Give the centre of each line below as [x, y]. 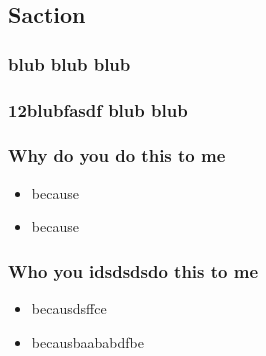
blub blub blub [69, 63]
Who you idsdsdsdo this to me [133, 270]
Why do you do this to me [117, 155]
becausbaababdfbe [87, 341]
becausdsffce [69, 308]
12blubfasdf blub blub [98, 109]
